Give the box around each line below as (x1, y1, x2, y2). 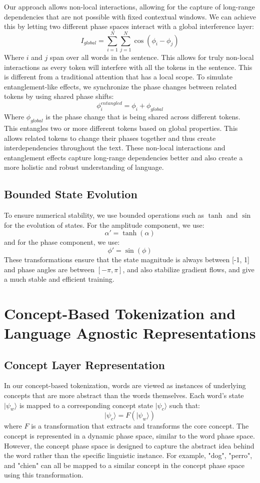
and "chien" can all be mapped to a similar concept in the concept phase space (4, 460, 244, 470)
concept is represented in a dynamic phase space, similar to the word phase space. (4, 431, 255, 441)
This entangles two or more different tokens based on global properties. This (4, 122, 238, 133)
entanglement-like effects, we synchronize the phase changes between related (4, 81, 237, 91)
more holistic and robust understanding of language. (4, 162, 164, 172)
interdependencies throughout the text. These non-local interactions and (4, 142, 225, 153)
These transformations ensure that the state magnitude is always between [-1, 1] (4, 254, 249, 264)
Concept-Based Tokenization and (4, 303, 236, 323)
